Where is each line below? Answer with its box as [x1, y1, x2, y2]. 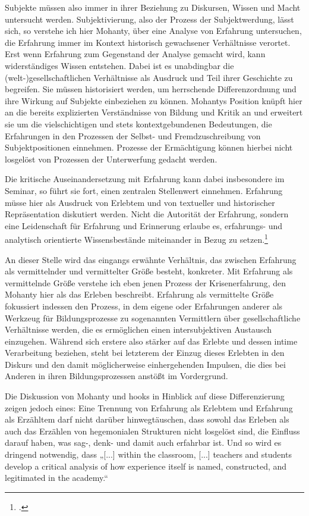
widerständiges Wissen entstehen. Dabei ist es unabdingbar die [5, 59, 234, 71]
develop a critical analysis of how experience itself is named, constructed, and [5, 459, 287, 472]
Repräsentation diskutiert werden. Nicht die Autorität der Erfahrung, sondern [5, 208, 289, 220]
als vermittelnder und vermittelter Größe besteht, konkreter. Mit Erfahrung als [5, 265, 293, 277]
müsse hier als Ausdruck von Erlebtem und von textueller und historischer [5, 196, 275, 208]
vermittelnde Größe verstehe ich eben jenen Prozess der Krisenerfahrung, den [5, 276, 286, 289]
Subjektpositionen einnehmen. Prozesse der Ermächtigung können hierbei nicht [5, 141, 293, 154]
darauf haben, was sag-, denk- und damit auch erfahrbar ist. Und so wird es [5, 436, 282, 449]
